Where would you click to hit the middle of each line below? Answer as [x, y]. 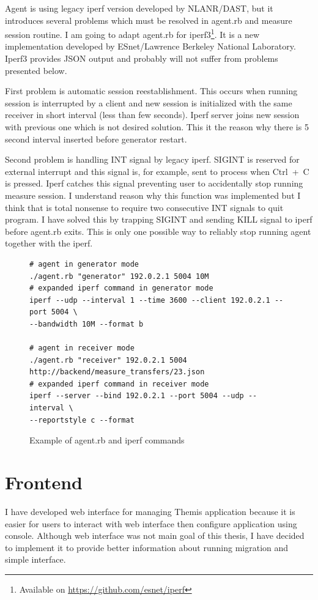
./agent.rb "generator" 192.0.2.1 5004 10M [119, 276]
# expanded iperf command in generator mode [121, 288]
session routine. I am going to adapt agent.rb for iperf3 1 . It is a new [132, 33]
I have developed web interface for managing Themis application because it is [150, 511]
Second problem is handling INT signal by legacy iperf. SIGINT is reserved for [152, 159]
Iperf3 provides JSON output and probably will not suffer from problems [142, 58]
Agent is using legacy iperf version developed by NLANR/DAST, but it [139, 8]
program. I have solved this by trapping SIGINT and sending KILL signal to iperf [159, 219]
